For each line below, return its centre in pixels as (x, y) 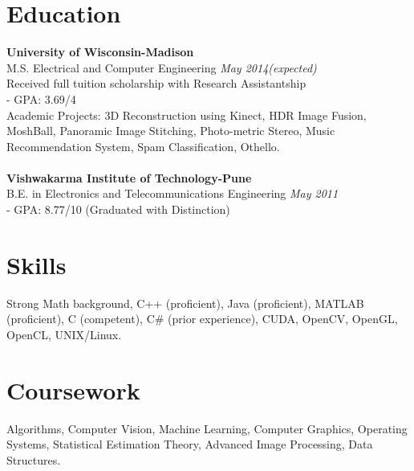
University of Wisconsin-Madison (100, 52)
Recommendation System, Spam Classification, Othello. (143, 146)
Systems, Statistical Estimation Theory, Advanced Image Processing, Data (190, 444)
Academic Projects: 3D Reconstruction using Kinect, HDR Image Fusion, (187, 115)
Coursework (73, 389)
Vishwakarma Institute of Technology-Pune (129, 177)
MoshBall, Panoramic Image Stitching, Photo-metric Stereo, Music (171, 131)
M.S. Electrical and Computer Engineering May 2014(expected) (162, 67)
